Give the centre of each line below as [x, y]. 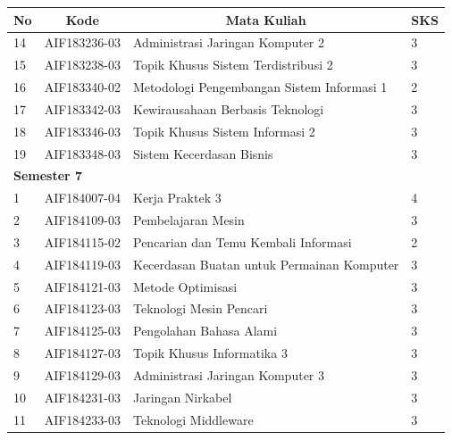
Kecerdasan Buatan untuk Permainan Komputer [266, 264]
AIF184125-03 [83, 331]
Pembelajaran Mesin [189, 220]
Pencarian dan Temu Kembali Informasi [243, 241]
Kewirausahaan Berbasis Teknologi [229, 108]
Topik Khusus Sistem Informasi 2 [224, 131]
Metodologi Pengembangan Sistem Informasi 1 [260, 87]
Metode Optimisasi [185, 286]
